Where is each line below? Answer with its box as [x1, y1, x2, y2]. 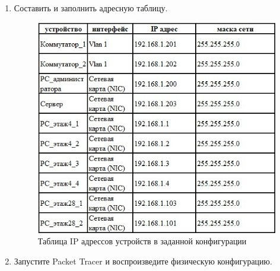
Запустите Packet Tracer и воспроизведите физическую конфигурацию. [14, 254, 272, 267]
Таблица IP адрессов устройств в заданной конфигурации [37, 235, 247, 247]
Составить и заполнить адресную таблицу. [14, 2, 168, 14]
